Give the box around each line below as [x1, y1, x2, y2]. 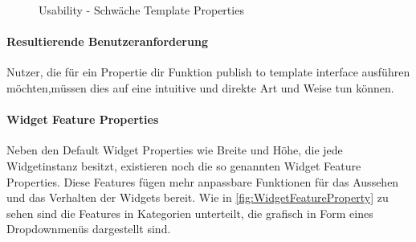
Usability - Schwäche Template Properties [39, 2, 244, 18]
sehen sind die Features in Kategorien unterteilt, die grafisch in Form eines [6, 204, 373, 221]
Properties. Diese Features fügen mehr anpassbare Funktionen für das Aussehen [6, 173, 399, 190]
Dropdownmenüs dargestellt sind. [6, 220, 171, 237]
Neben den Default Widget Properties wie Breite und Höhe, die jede [6, 142, 343, 158]
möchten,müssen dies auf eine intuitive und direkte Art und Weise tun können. [6, 79, 394, 96]
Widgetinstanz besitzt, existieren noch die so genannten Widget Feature [6, 157, 361, 174]
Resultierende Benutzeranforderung [6, 33, 208, 50]
